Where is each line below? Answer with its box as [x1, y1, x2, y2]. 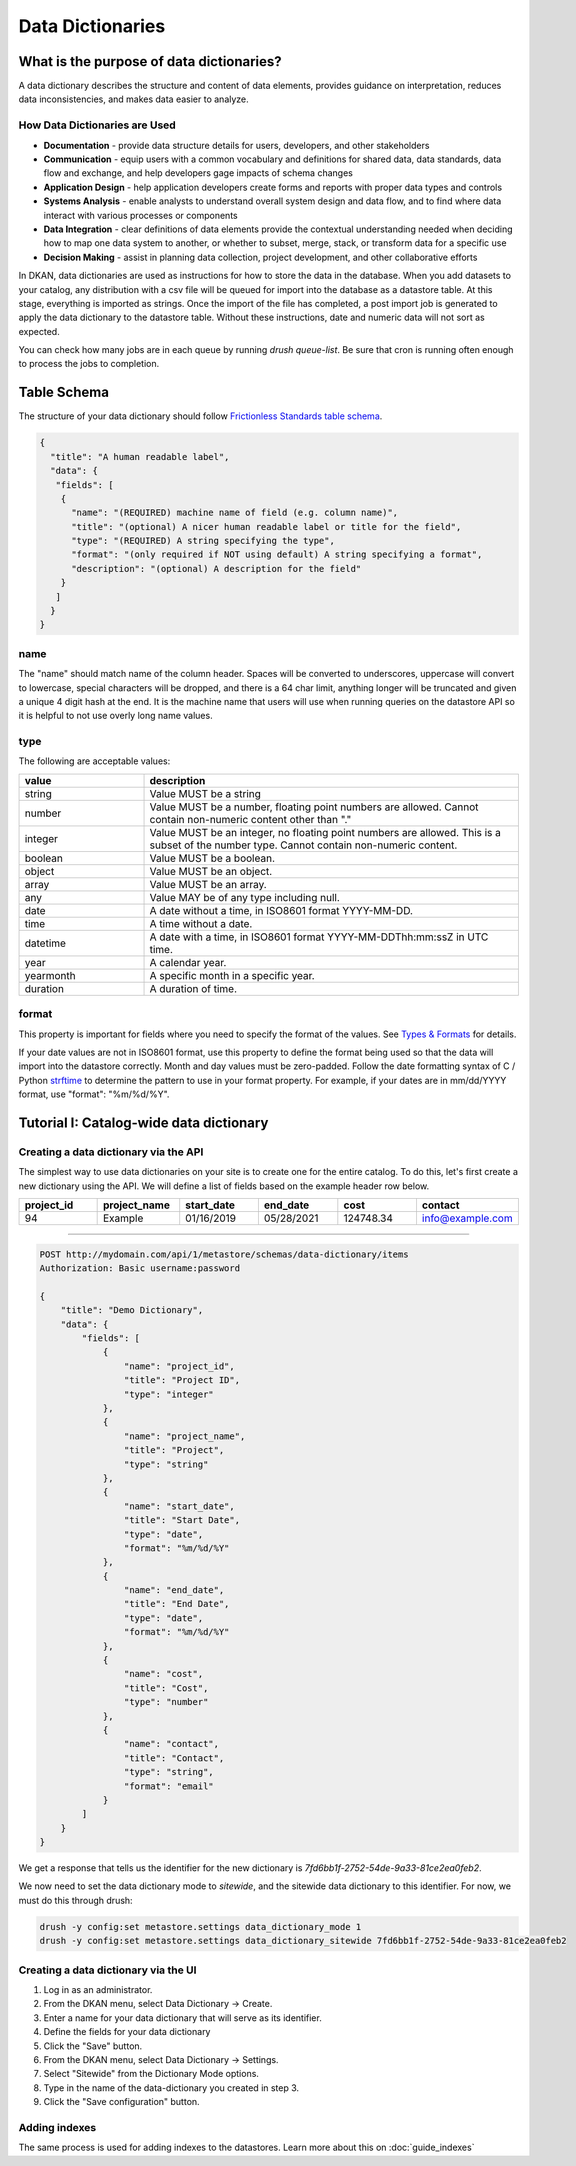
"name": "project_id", [123, 1360, 235, 1372]
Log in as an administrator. [43, 1983, 153, 1995]
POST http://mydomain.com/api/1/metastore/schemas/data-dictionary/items [39, 1248, 409, 1260]
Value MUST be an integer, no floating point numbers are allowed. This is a [149, 825, 502, 839]
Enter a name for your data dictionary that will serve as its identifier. [43, 2011, 322, 2024]
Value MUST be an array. [149, 877, 267, 891]
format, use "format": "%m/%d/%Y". [18, 1088, 170, 1100]
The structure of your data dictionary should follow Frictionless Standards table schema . [18, 410, 383, 422]
